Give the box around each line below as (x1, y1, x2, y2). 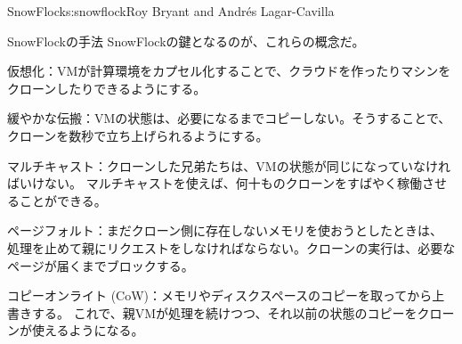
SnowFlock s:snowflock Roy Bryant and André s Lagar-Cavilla (7, 2, 335, 20)
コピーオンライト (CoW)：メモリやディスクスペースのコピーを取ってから (7, 286, 433, 305)
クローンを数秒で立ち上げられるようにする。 (7, 126, 269, 144)
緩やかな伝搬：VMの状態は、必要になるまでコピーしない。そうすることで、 (7, 109, 451, 127)
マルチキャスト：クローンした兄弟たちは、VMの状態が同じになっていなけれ (7, 156, 450, 175)
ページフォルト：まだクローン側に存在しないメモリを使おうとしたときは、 (7, 221, 443, 240)
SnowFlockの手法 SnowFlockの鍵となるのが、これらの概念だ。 (7, 31, 365, 50)
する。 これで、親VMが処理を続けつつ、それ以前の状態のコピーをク (31, 303, 430, 322)
